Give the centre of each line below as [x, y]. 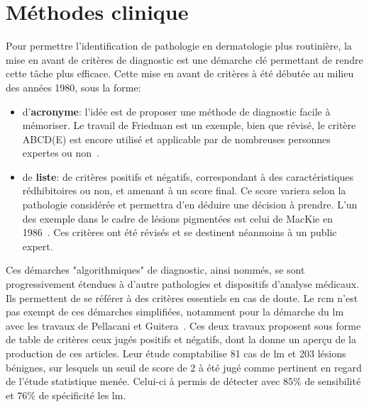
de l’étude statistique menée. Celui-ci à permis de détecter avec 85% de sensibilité [183, 381]
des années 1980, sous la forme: [73, 87]
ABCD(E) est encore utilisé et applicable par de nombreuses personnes [176, 139]
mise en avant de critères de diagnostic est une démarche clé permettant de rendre [184, 59]
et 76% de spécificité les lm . [66, 395]
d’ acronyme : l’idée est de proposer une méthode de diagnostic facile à [176, 111]
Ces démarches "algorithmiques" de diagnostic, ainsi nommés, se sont [155, 270]
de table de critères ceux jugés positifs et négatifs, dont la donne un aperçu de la [181, 339]
